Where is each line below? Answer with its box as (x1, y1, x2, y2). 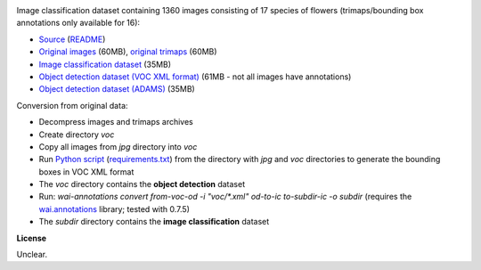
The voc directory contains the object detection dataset (38, 179, 245, 190)
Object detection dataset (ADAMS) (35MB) (38, 84, 195, 94)
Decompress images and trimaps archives (38, 117, 193, 127)
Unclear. (16, 250, 48, 260)
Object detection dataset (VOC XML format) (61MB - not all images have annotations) (38, 71, 352, 82)
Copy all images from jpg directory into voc (38, 141, 198, 151)
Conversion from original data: (16, 100, 128, 110)
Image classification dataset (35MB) (38, 59, 172, 70)
